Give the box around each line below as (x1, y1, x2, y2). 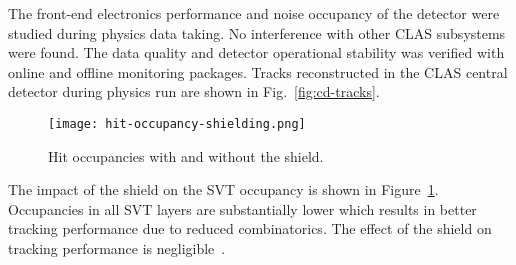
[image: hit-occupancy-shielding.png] (48, 116, 306, 131)
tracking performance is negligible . (8, 238, 226, 258)
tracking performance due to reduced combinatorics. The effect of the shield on (8, 218, 492, 239)
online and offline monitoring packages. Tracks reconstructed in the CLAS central (8, 61, 508, 82)
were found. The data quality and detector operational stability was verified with (8, 42, 505, 63)
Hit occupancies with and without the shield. (48, 145, 324, 166)
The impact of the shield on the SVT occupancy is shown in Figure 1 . (8, 179, 439, 200)
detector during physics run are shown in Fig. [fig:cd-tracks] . (8, 81, 380, 102)
